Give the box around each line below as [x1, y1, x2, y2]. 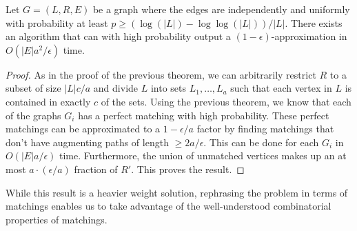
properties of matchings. [6, 212, 108, 226]
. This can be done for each [203, 134, 319, 149]
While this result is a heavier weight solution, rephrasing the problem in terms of [6, 185, 348, 199]
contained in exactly [6, 94, 91, 108]
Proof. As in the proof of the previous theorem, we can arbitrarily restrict [6, 67, 316, 81]
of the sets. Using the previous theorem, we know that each [101, 94, 351, 108]
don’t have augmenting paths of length [6, 134, 169, 149]
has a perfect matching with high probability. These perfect [78, 108, 329, 122]
